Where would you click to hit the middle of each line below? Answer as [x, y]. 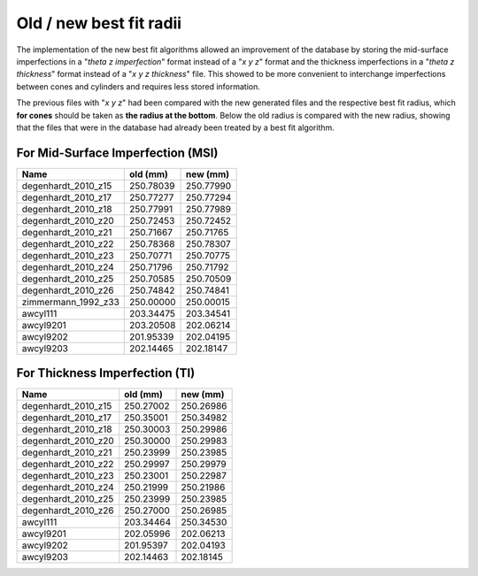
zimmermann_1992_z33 [70, 302]
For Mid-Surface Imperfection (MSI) [117, 153]
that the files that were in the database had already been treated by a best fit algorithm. [176, 127]
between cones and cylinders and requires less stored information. [139, 86]
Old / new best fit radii [99, 23]
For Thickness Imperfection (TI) [106, 373]
